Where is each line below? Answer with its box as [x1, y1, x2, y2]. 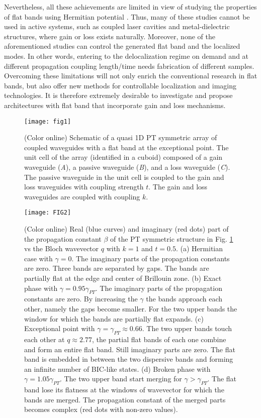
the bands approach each [146, 293, 223, 304]
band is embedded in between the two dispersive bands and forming [24, 354, 233, 364]
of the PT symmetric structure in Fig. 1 [110, 233, 233, 244]
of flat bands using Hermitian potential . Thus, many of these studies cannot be [4, 11, 250, 22]
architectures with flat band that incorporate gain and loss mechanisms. [4, 99, 226, 110]
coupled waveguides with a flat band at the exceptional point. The [24, 142, 229, 152]
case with [24, 253, 53, 263]
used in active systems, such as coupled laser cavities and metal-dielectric [4, 21, 230, 32]
